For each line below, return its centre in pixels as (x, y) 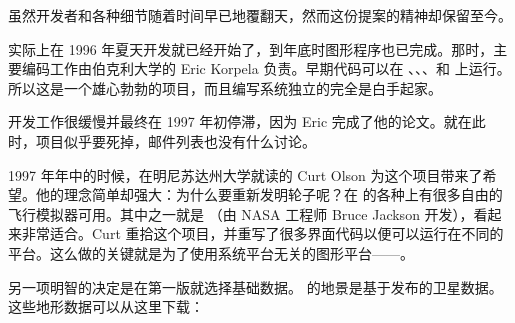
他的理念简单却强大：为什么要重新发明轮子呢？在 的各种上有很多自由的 (269, 194)
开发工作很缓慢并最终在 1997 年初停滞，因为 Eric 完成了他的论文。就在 (240, 121)
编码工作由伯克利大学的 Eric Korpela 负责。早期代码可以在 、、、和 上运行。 (266, 68)
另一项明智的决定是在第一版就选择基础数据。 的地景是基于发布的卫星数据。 (255, 286)
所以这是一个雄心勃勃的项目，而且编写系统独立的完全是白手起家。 (225, 87)
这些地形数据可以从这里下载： (106, 306)
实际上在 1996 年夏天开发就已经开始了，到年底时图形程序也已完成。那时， (251, 48)
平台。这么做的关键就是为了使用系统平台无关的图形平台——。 (211, 252)
